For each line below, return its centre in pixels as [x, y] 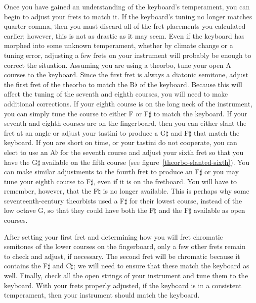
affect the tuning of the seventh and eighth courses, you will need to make [116, 94]
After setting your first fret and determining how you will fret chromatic [114, 236]
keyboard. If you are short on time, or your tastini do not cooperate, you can [121, 142]
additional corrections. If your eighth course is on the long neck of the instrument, [128, 103]
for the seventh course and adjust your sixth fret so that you [152, 152]
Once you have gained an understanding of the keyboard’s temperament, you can [127, 6]
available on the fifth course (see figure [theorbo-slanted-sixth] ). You [146, 162]
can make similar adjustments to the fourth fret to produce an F [102, 172]
